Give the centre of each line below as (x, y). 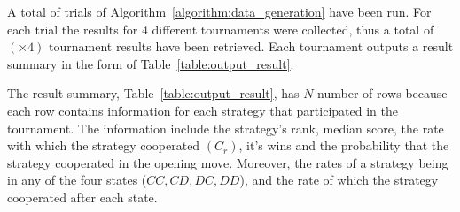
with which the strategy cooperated (104, 145)
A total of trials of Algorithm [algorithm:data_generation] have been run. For (219, 11)
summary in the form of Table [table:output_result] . (151, 63)
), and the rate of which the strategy (339, 180)
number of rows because (382, 93)
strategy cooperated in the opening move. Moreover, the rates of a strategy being (228, 162)
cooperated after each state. (82, 197)
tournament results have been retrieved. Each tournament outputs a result (251, 46)
